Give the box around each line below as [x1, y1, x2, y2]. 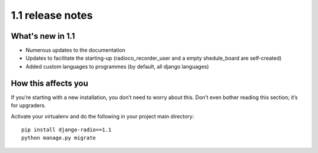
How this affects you [11, 78, 88, 88]
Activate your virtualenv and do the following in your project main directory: [11, 113, 194, 120]
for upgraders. [11, 102, 47, 109]
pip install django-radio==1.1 [21, 126, 112, 133]
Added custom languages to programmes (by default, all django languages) [25, 63, 209, 70]
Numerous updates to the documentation [25, 47, 126, 54]
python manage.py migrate [21, 135, 97, 141]
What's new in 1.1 [11, 31, 75, 41]
